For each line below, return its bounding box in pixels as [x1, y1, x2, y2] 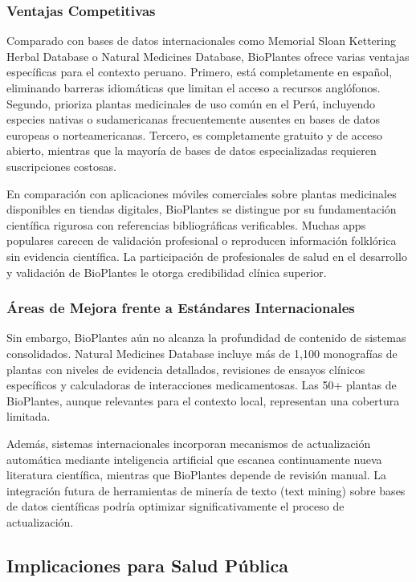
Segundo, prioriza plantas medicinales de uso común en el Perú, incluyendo [6, 95, 376, 112]
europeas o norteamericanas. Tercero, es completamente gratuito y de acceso [6, 126, 382, 143]
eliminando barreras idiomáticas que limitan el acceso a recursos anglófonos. [6, 79, 381, 96]
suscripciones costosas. [6, 157, 116, 174]
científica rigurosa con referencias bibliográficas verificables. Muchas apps [6, 216, 366, 233]
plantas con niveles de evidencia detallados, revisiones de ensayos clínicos [6, 360, 365, 377]
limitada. [6, 408, 51, 425]
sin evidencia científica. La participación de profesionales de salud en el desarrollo [6, 247, 407, 264]
